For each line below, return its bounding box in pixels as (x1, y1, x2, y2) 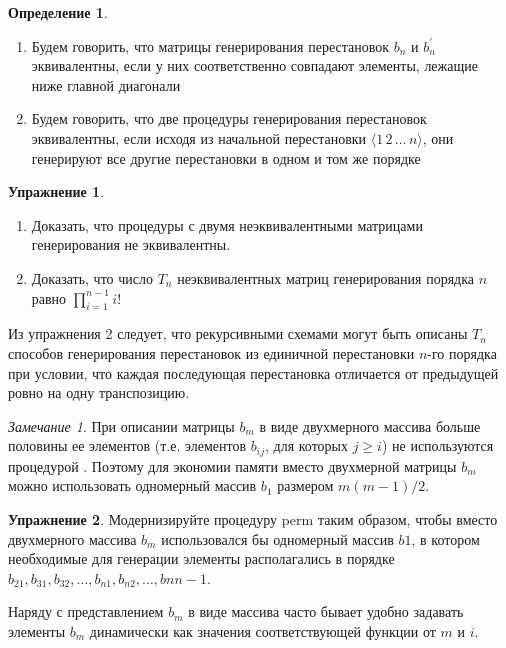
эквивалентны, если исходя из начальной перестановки (31, 127, 367, 148)
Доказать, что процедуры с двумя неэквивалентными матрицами (31, 214, 423, 235)
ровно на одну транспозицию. (8, 382, 190, 403)
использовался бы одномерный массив (161, 528, 394, 549)
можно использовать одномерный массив (8, 475, 257, 496)
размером (277, 475, 334, 496)
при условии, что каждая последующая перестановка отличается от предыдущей (8, 362, 499, 383)
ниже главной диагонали (31, 74, 181, 95)
